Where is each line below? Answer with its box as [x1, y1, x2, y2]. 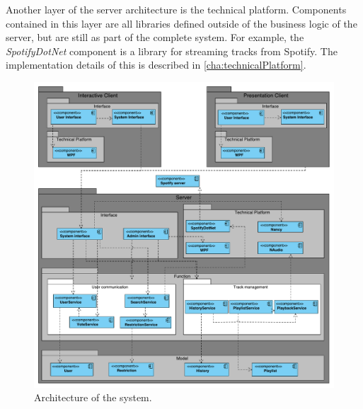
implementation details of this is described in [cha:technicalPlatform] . [6, 57, 306, 72]
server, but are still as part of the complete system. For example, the [6, 30, 304, 45]
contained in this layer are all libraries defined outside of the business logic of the [6, 16, 357, 30]
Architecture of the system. [34, 390, 152, 405]
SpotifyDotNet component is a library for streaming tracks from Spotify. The [6, 43, 338, 58]
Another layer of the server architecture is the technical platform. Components [6, 2, 347, 16]
